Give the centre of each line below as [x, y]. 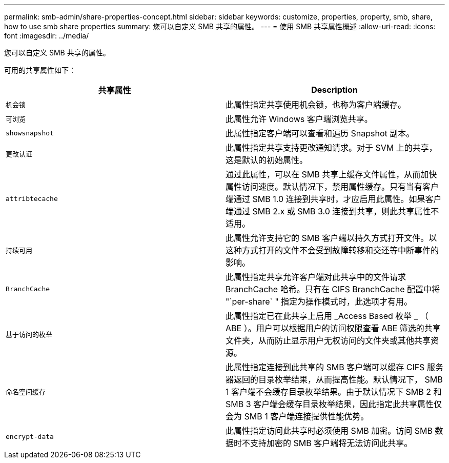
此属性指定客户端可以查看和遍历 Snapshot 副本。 [320, 133]
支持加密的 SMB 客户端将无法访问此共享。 [331, 443]
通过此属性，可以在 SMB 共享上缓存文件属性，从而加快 [331, 174]
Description [334, 90]
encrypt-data [30, 436]
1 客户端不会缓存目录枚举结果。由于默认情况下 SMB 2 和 [334, 392]
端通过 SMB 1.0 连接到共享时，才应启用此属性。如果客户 [334, 199]
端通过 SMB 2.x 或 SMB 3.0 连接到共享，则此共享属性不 [332, 211]
